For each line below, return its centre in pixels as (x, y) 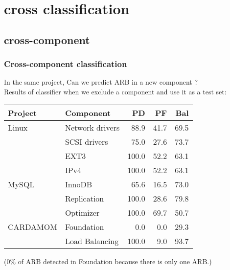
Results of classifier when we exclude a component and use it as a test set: (115, 91)
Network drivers (92, 127)
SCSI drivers (86, 141)
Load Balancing (92, 241)
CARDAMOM (33, 226)
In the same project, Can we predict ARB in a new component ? (101, 82)
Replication (84, 198)
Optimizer (82, 212)
